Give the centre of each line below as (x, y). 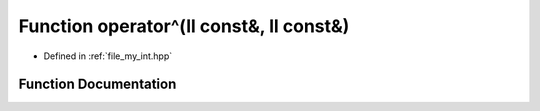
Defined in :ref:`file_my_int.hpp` (108, 56)
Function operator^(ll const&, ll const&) (184, 26)
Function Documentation (97, 84)
